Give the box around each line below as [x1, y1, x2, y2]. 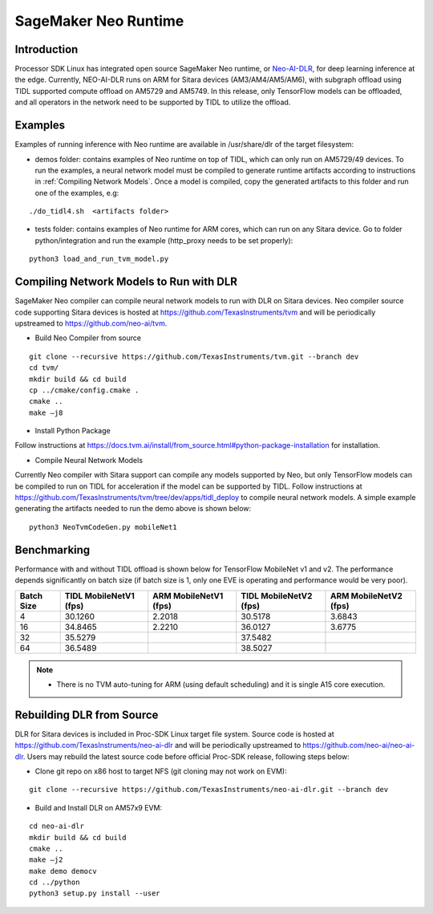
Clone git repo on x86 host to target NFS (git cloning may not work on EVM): [34, 766, 288, 776]
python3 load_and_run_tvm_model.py [29, 254, 169, 264]
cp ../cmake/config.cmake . [29, 385, 140, 395]
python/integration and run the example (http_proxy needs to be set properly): [34, 235, 293, 245]
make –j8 [29, 408, 63, 417]
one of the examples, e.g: [34, 188, 119, 197]
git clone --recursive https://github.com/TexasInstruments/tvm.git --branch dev [29, 351, 359, 361]
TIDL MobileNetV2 [241, 590, 313, 601]
